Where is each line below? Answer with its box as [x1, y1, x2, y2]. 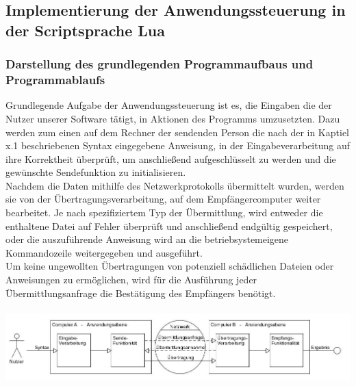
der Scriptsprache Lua [5, 19, 166, 40]
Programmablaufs [5, 71, 105, 88]
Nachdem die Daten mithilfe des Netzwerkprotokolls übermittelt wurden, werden [5, 178, 344, 192]
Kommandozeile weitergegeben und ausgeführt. [5, 245, 203, 259]
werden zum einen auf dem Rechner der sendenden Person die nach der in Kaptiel [5, 125, 349, 139]
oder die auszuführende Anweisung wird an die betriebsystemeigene [5, 232, 289, 246]
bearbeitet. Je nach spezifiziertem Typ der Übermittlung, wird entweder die [5, 205, 323, 220]
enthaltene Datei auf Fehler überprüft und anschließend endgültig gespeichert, [5, 218, 333, 233]
